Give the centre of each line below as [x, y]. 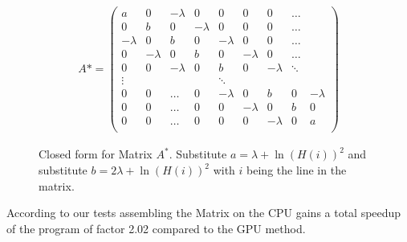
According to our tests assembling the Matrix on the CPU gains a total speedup [204, 213]
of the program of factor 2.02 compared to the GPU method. [156, 228]
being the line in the [297, 170]
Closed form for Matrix [96, 154]
